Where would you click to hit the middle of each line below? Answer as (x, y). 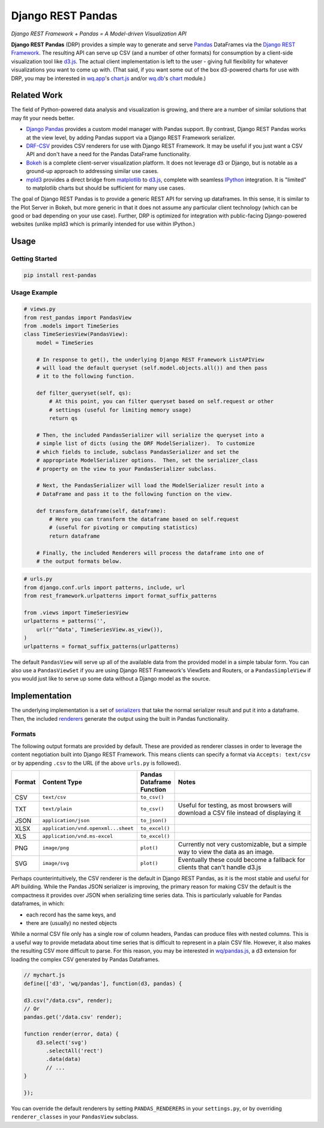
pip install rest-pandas (60, 275)
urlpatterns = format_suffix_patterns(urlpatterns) (101, 646)
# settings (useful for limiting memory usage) (120, 410)
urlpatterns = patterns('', (65, 621)
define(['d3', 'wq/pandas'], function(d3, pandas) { (103, 983)
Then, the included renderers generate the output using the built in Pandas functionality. (120, 718)
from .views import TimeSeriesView (76, 613)
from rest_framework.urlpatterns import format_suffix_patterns (120, 596)
